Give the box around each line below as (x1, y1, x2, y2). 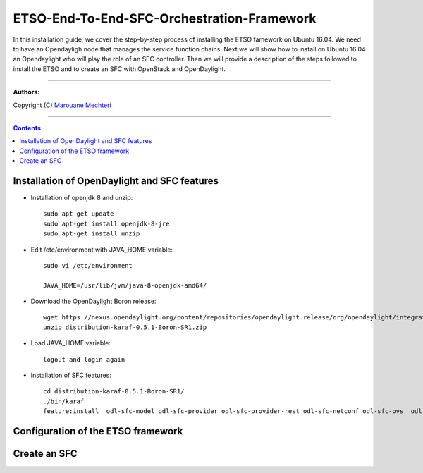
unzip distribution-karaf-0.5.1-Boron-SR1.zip (43, 323, 207, 331)
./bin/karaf (43, 397, 85, 405)
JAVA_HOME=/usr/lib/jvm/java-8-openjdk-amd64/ (43, 281, 207, 289)
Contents (13, 123, 42, 132)
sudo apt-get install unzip (43, 230, 140, 238)
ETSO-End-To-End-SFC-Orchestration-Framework (13, 11, 317, 26)
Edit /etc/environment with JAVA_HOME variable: (30, 245, 173, 254)
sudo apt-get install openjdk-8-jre (43, 219, 170, 228)
